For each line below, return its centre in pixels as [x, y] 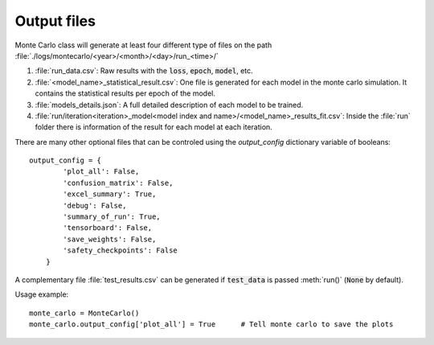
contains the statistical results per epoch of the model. [125, 93]
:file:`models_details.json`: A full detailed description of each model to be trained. [169, 105]
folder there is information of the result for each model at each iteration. [154, 127]
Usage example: [42, 294]
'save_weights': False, [110, 239]
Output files [55, 21]
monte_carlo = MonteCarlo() [84, 313]
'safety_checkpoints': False [121, 251]
